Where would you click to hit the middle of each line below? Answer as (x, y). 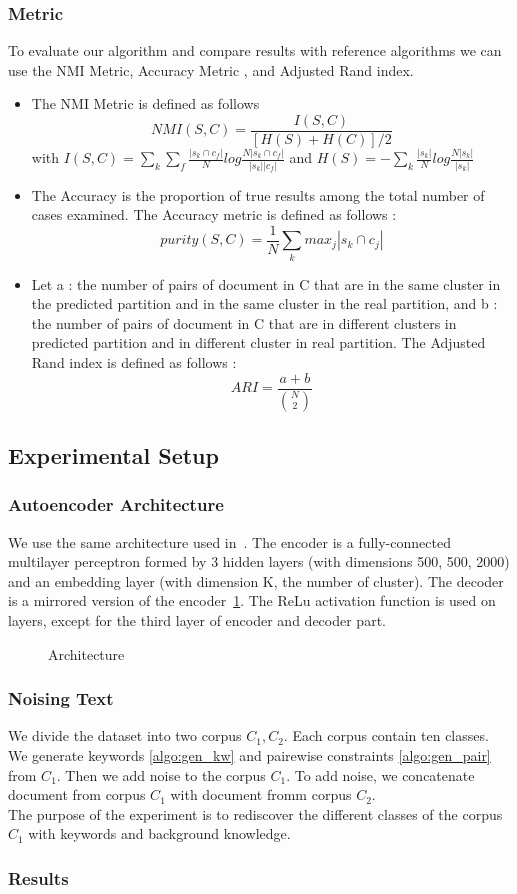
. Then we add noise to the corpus (161, 774)
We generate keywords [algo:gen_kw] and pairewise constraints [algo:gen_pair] (249, 754)
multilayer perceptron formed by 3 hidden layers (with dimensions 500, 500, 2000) (259, 561)
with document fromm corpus (261, 794)
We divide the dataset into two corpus (125, 735)
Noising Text (61, 698)
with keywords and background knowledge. (159, 833)
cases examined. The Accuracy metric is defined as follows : (214, 214)
